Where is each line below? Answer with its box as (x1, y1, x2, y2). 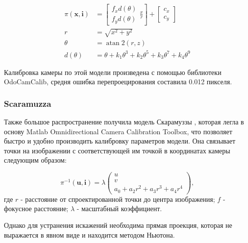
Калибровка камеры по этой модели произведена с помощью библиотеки (4, 67, 222, 77)
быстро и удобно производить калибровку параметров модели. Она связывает (4, 136, 236, 146)
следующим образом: (4, 155, 67, 165)
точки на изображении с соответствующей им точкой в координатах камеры (4, 145, 230, 155)
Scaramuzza (4, 97, 51, 109)
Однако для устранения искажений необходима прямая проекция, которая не (4, 219, 232, 230)
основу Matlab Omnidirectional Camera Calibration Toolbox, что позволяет (4, 126, 232, 136)
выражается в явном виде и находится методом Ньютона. (4, 229, 175, 240)
